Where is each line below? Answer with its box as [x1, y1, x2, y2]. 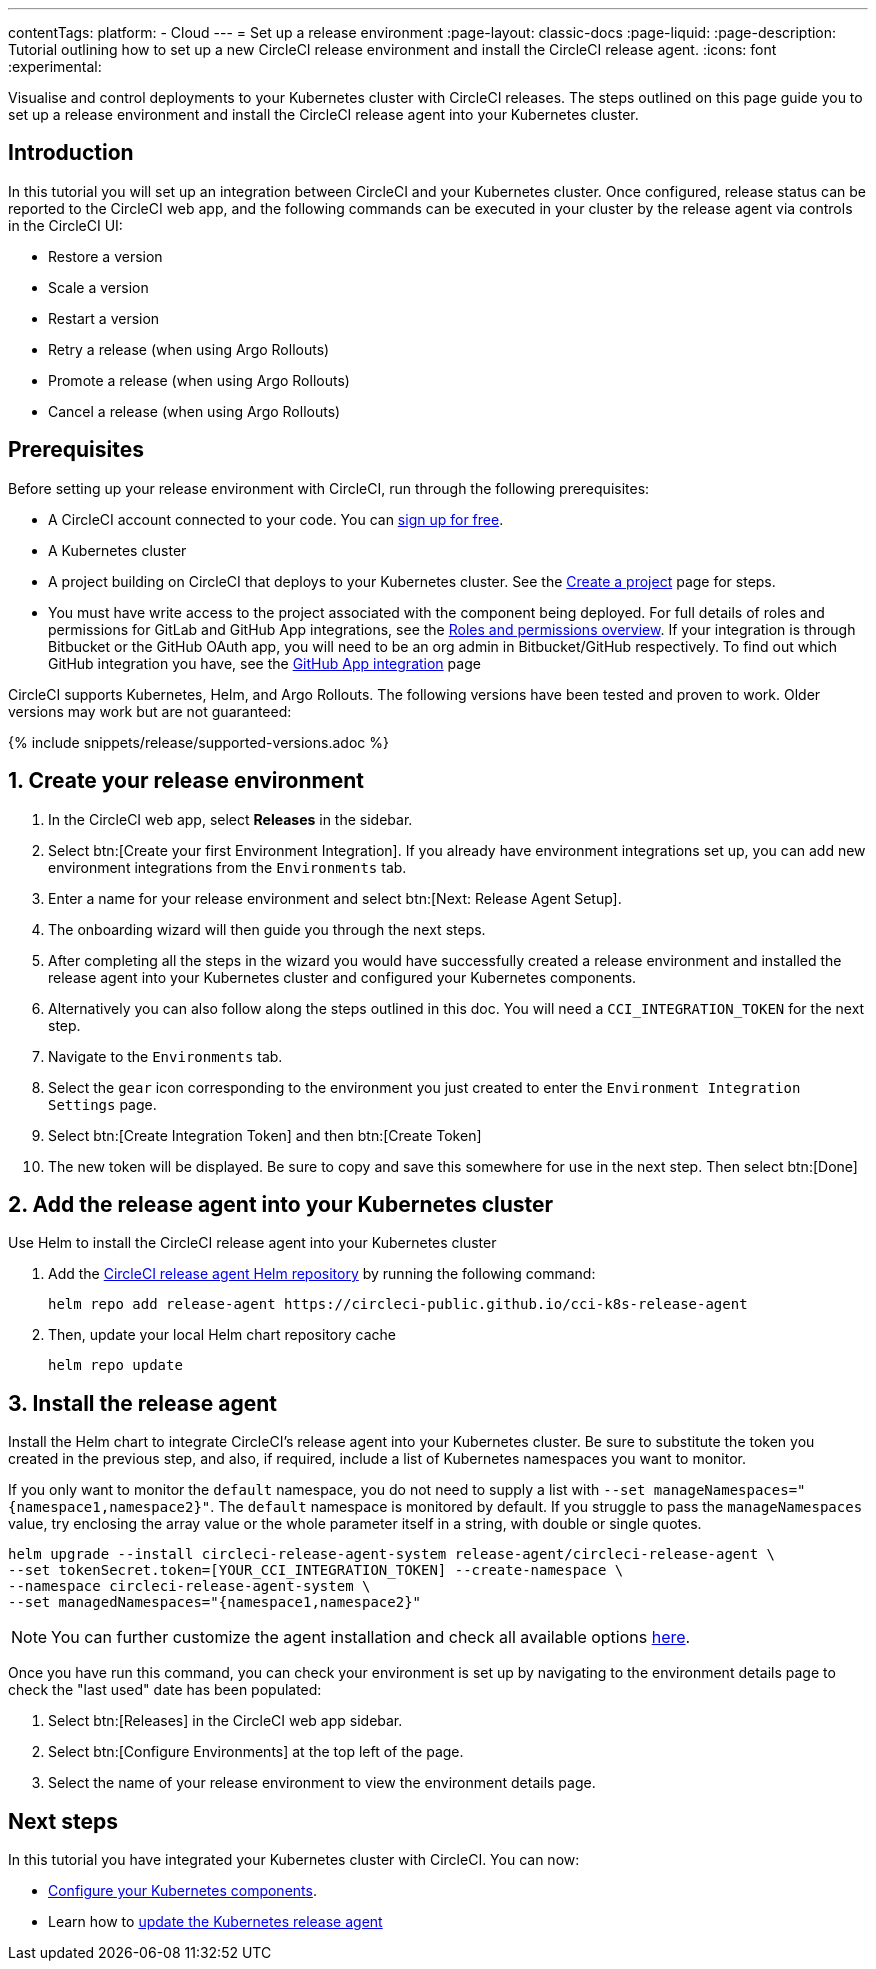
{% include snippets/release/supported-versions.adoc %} [8, 733, 389, 751]
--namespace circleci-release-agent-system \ [8, 1578, 371, 1595]
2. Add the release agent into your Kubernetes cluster [8, 1191, 554, 1217]
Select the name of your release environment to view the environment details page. [48, 1774, 596, 1792]
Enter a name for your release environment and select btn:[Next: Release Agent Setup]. [48, 889, 622, 907]
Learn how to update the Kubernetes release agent [48, 1913, 383, 1931]
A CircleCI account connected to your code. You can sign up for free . [48, 510, 504, 528]
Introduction [8, 140, 134, 166]
